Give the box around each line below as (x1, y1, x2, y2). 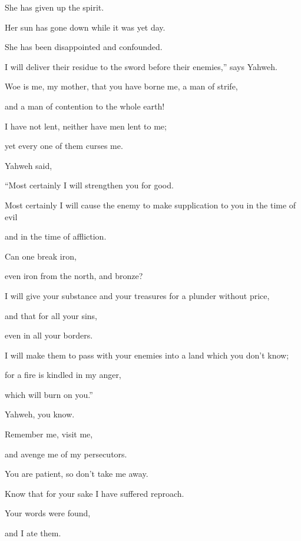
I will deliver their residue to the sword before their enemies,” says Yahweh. (5, 60, 277, 72)
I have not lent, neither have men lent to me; (5, 120, 167, 132)
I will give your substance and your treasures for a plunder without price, (5, 289, 270, 301)
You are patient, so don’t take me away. (5, 467, 148, 480)
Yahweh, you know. (5, 408, 75, 420)
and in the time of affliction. (5, 230, 107, 243)
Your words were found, (5, 507, 91, 519)
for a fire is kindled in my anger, (5, 369, 121, 381)
